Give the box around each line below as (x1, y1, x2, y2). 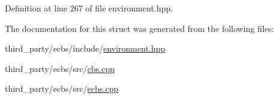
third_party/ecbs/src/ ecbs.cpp (5, 82, 118, 95)
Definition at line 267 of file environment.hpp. (5, 2, 173, 14)
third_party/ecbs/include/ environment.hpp (5, 42, 166, 55)
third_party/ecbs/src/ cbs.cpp (5, 62, 115, 74)
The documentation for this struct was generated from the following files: (5, 22, 274, 34)
